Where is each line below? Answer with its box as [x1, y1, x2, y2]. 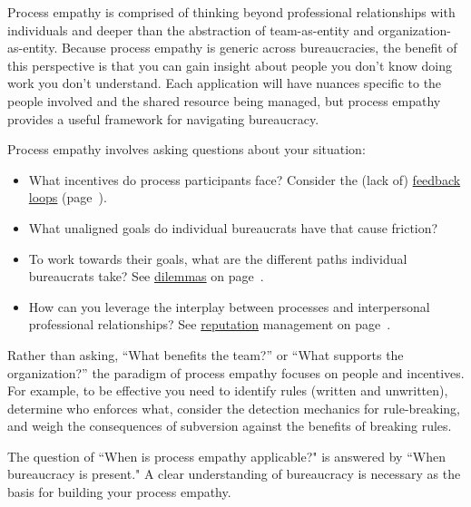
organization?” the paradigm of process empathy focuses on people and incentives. [7, 363, 465, 382]
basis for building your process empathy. [7, 483, 231, 502]
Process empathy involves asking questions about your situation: [7, 140, 366, 159]
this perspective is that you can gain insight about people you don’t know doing [7, 55, 452, 74]
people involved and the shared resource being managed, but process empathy [7, 91, 441, 110]
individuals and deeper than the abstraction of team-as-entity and [7, 20, 375, 39]
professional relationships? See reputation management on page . [28, 315, 391, 334]
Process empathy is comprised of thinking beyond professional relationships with [7, 3, 456, 21]
